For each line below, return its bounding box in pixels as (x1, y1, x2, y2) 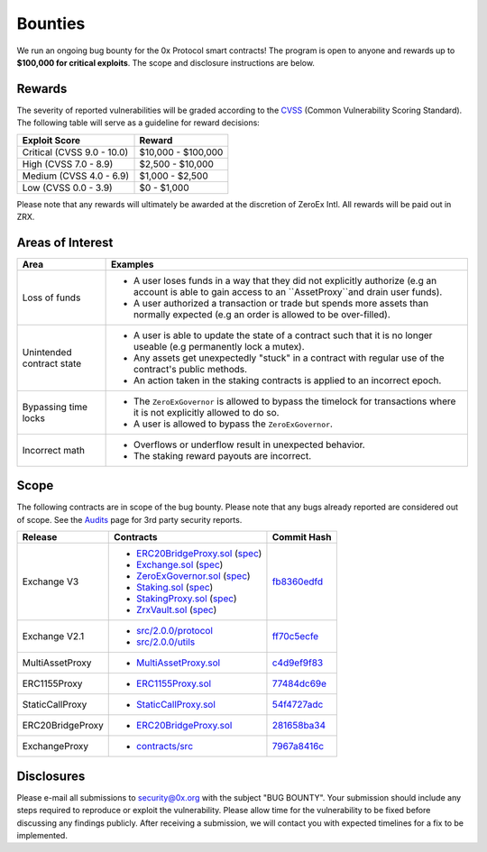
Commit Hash (271, 531, 332, 544)
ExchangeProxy (22, 740, 89, 753)
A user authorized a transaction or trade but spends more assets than (133, 297, 428, 309)
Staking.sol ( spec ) (136, 582, 214, 594)
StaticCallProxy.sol (136, 699, 216, 711)
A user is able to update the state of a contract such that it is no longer (133, 329, 433, 342)
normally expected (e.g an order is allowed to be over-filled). (133, 307, 391, 320)
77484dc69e (271, 677, 327, 690)
